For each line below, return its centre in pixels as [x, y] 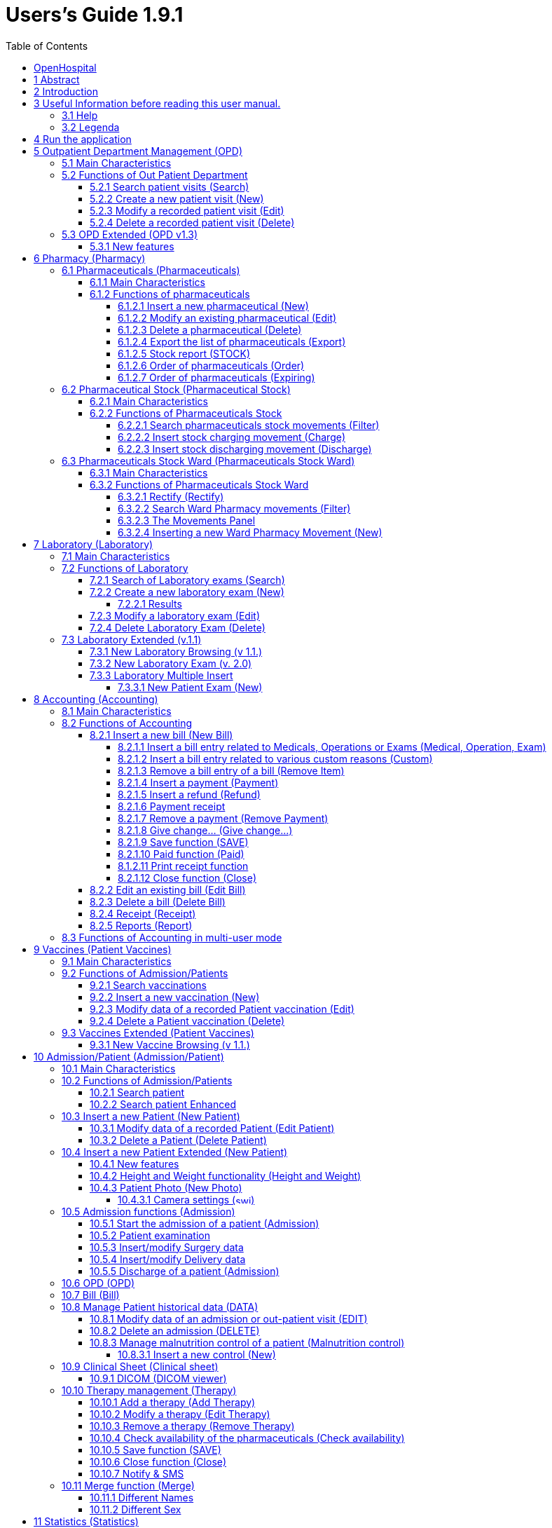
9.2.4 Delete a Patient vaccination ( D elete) [187, 1021]
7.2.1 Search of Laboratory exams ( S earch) [187, 580]
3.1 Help [80, 115]
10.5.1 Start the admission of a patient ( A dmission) [205, 1223]
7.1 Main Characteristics [116, 556]
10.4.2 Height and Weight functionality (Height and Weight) [226, 1175]
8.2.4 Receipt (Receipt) [143, 913]
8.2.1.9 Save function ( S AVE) [183, 842]
